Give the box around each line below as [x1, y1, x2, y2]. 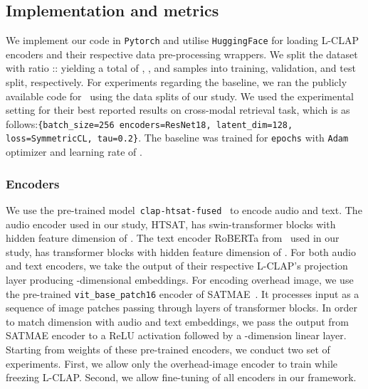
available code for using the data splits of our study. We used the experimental [6, 88, 354, 103]
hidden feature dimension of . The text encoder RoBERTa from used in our [6, 230, 340, 245]
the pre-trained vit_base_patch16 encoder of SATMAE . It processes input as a [6, 286, 359, 301]
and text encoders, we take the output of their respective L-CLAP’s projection [6, 258, 348, 273]
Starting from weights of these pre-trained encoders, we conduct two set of [6, 342, 330, 357]
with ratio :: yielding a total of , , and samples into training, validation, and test [6, 60, 356, 75]
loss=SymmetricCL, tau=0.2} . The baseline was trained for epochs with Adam [6, 130, 349, 145]
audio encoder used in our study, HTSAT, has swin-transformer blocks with [6, 216, 336, 231]
